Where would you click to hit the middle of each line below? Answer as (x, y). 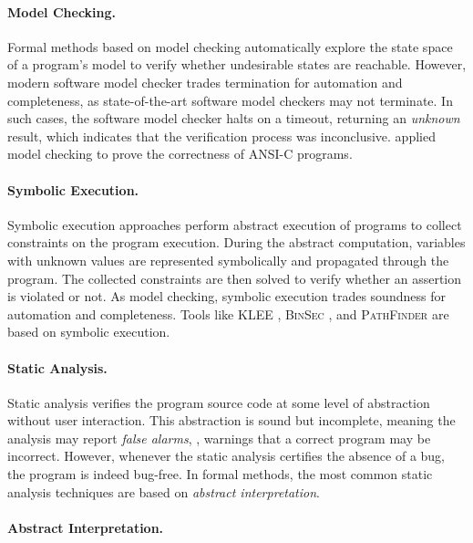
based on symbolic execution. (89, 332)
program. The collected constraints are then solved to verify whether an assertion (235, 278)
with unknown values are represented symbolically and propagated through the (228, 260)
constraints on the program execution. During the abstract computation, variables (236, 242)
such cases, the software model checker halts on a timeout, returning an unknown (234, 118)
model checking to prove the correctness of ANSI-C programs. (180, 154)
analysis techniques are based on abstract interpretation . (164, 491)
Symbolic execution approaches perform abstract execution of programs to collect (235, 224)
